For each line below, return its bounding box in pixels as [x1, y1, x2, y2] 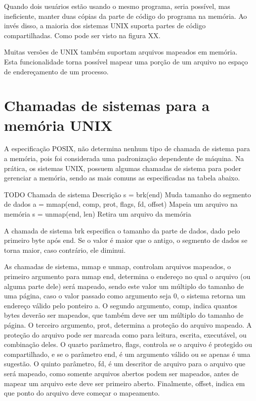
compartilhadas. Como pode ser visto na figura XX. [4, 30, 161, 40]
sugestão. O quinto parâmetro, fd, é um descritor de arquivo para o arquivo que [4, 358, 246, 369]
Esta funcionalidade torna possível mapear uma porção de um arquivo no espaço [4, 56, 248, 66]
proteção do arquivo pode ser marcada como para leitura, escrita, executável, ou [4, 329, 247, 340]
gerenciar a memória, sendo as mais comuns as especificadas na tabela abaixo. [4, 172, 240, 183]
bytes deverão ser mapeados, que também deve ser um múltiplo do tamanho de [4, 310, 244, 320]
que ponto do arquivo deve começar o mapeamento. [4, 388, 160, 398]
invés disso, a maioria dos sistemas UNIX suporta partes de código [4, 20, 206, 31]
